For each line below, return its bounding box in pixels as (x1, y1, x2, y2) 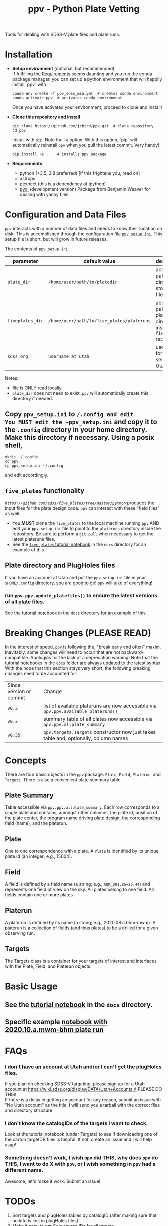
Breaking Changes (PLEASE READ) (5, 627, 151, 638)
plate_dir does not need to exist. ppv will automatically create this (12, 390, 149, 396)
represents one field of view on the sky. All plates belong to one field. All (5, 886, 154, 893)
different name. (5, 1167, 44, 1174)
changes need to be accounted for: (5, 670, 78, 676)
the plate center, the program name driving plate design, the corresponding (5, 815, 160, 821)
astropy (19, 176, 36, 182)
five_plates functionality (5, 486, 85, 495)
